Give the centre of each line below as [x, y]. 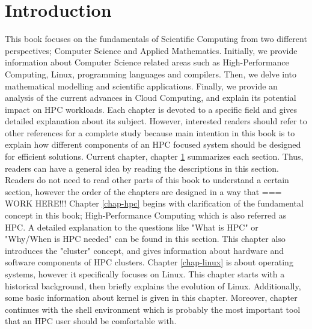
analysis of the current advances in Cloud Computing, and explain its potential [151, 98]
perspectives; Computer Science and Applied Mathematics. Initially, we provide [151, 50]
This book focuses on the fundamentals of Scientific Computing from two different [156, 39]
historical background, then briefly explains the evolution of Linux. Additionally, [153, 285]
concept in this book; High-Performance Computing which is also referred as [146, 215]
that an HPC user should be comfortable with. [91, 321]
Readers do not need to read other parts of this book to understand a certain [147, 180]
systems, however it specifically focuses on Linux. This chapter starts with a [145, 274]
